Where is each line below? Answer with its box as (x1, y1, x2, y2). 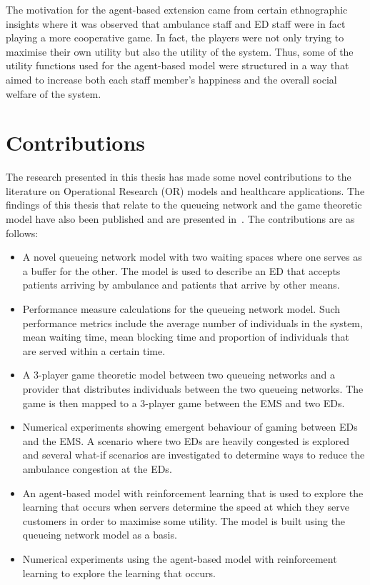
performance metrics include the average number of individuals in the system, (22, 315, 363, 330)
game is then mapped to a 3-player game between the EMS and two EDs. (22, 395, 345, 410)
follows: (6, 225, 39, 240)
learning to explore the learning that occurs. (22, 565, 216, 580)
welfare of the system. (6, 86, 101, 101)
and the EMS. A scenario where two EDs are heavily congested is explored (22, 433, 349, 448)
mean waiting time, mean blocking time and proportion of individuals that (22, 329, 349, 344)
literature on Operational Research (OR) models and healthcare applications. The (6, 183, 365, 198)
